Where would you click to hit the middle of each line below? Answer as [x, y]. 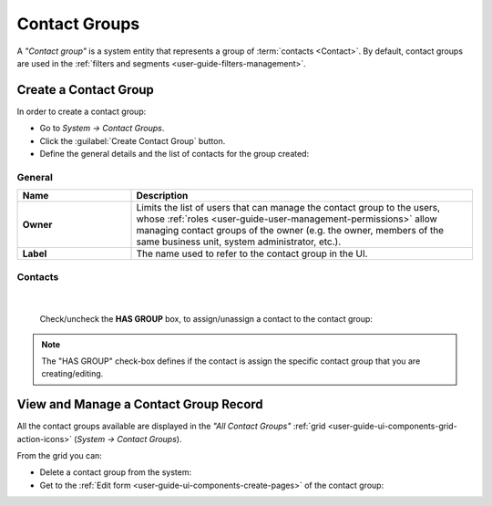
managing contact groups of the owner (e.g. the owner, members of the [290, 231]
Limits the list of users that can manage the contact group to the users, [288, 208]
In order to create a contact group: [82, 111]
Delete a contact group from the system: [115, 472]
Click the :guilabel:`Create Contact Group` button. [133, 140]
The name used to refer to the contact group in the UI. [252, 253]
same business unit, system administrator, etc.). [239, 242]
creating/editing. [72, 374]
